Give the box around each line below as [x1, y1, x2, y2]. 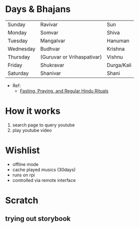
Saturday [7, 69, 29, 76]
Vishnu [107, 53, 124, 60]
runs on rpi [12, 171, 35, 178]
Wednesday [7, 45, 36, 52]
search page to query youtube [12, 121, 75, 128]
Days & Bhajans [5, 3, 71, 15]
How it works [5, 105, 61, 117]
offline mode [12, 161, 39, 167]
